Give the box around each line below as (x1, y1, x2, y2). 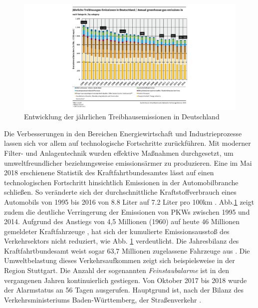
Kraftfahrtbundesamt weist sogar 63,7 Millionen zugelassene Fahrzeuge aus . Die (4, 245, 250, 256)
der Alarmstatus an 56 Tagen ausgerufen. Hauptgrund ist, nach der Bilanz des (4, 285, 244, 295)
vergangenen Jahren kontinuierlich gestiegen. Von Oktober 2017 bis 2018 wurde (4, 275, 247, 285)
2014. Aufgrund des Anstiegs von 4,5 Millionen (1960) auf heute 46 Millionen (4, 216, 240, 227)
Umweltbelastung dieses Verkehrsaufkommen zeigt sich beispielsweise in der (4, 255, 235, 266)
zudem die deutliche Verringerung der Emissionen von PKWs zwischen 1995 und (4, 206, 250, 217)
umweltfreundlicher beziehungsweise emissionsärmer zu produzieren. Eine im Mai (4, 157, 252, 168)
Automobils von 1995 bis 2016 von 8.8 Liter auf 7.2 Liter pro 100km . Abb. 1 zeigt (4, 196, 255, 207)
